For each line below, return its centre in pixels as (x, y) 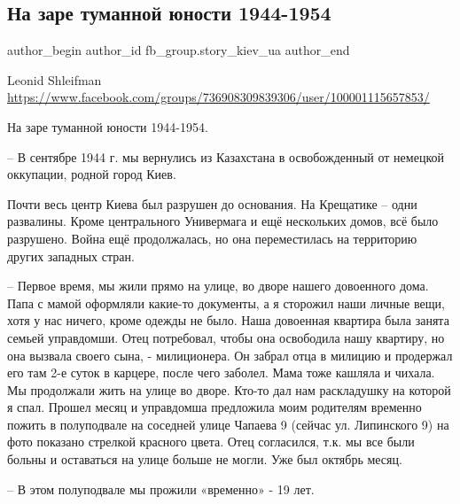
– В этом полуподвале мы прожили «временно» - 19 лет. (161, 488)
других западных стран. (71, 256)
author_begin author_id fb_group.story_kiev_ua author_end (179, 50)
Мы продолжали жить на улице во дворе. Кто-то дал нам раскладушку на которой (229, 389)
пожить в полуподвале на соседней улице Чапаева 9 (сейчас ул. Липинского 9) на (228, 424)
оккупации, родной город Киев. (92, 174)
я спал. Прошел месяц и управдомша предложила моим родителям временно (214, 407)
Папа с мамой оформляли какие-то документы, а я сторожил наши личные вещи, (226, 302)
